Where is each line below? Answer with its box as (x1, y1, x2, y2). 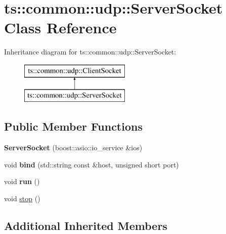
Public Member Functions (4, 119, 143, 134)
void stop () (4, 193, 40, 204)
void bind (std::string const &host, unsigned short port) (4, 159, 179, 169)
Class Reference (4, 17, 117, 38)
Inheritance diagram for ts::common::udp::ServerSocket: (4, 46, 176, 57)
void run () (4, 176, 40, 187)
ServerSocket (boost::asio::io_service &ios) (4, 142, 143, 153)
